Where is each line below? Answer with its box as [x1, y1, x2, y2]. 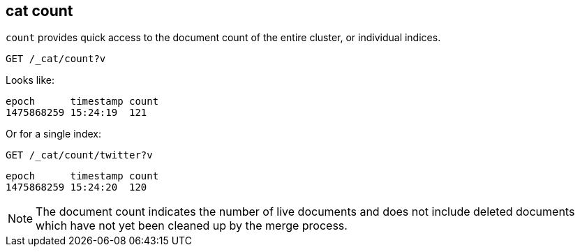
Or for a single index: [6, 128, 101, 140]
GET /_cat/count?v [6, 53, 106, 65]
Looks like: [6, 74, 55, 87]
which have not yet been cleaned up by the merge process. [36, 218, 348, 233]
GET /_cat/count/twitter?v [6, 149, 153, 161]
